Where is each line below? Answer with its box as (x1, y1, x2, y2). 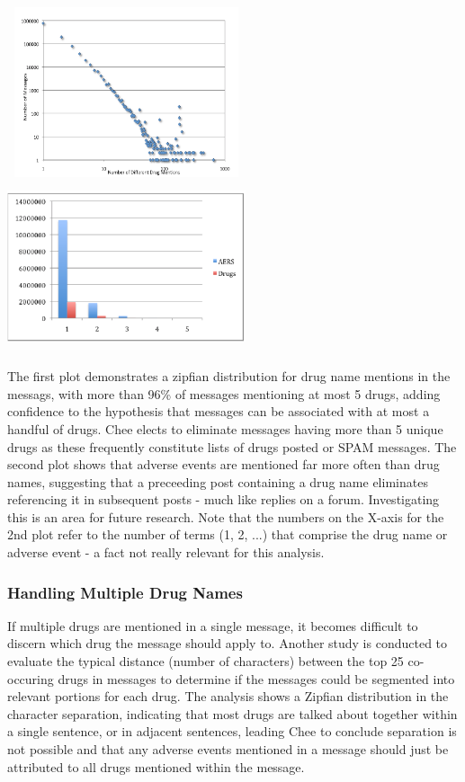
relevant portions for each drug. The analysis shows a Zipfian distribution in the (7, 687, 449, 706)
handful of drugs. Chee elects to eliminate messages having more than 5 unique (7, 419, 443, 438)
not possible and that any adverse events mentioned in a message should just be (7, 740, 449, 759)
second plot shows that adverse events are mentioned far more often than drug (7, 455, 440, 474)
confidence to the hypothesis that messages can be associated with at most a (7, 402, 430, 421)
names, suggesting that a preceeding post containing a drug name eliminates (7, 472, 428, 491)
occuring (7, 669, 54, 688)
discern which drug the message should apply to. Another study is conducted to (7, 634, 448, 653)
